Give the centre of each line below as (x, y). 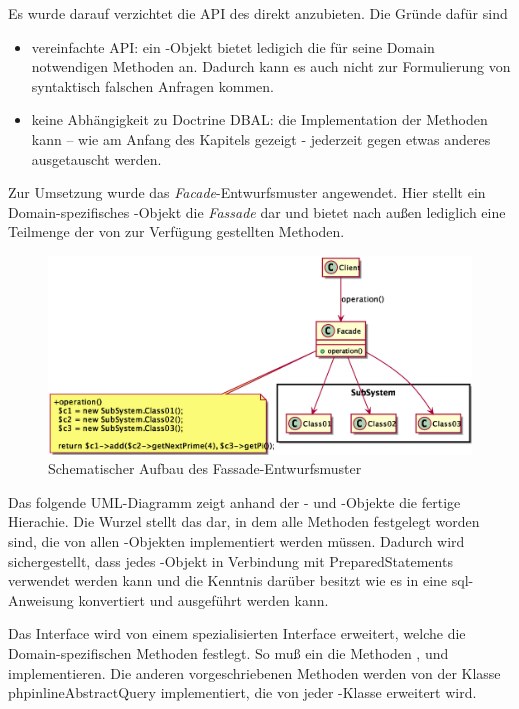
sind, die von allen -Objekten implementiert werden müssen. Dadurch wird (236, 541)
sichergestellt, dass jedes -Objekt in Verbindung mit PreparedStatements (230, 560)
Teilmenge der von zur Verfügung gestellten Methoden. (176, 231)
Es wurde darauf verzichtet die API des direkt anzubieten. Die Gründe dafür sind (258, 13)
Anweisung (41, 599)
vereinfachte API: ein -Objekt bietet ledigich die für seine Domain (233, 46)
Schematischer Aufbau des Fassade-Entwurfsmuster (205, 468)
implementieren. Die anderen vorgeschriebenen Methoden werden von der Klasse (254, 672)
